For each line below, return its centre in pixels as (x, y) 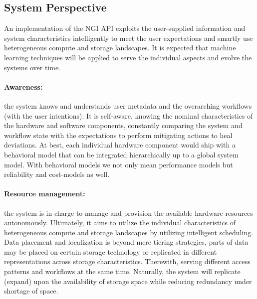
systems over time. (32, 67)
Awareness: (23, 86)
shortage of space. (31, 291)
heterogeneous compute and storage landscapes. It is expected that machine (120, 48)
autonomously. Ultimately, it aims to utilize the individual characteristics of (120, 223)
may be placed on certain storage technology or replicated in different (111, 251)
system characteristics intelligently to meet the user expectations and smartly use (128, 38)
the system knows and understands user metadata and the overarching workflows (128, 105)
